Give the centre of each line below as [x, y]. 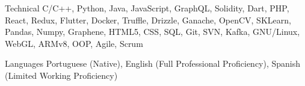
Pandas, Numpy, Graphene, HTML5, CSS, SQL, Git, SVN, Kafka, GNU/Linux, [152, 32]
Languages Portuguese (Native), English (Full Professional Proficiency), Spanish [153, 63]
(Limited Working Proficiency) [61, 75]
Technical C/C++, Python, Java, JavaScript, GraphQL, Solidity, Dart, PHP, [147, 8]
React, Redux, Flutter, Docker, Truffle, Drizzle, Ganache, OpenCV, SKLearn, [148, 20]
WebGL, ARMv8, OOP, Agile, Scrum [74, 43]
